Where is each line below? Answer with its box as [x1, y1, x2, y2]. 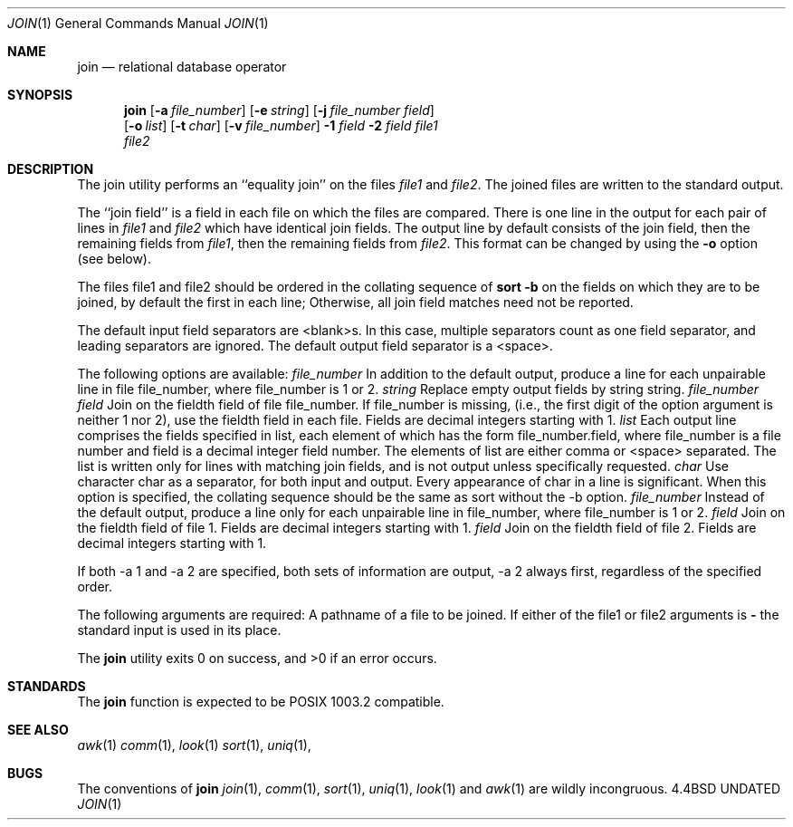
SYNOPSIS [7, 87, 73, 102]
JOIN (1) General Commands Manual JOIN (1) [7, 15, 269, 31]
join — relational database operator [77, 59, 287, 74]
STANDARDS [7, 678, 86, 694]
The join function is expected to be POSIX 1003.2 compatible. [77, 694, 444, 709]
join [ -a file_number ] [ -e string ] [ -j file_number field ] [124, 102, 435, 118]
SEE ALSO [7, 722, 69, 737]
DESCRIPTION [7, 161, 94, 177]
